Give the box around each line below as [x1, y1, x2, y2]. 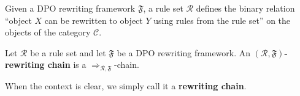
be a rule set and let [30, 46, 106, 59]
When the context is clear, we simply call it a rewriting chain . [5, 79, 247, 92]
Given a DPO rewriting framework [5, 2, 136, 14]
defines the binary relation [196, 2, 295, 14]
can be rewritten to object [44, 13, 143, 26]
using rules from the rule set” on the [153, 13, 291, 26]
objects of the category [5, 26, 91, 39]
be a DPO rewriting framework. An [117, 46, 251, 59]
